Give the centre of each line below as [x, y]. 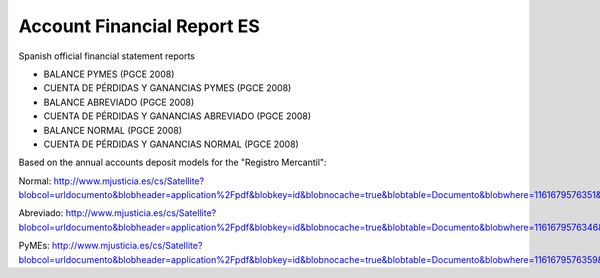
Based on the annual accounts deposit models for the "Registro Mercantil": [172, 162]
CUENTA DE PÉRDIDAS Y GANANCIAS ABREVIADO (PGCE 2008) [177, 116]
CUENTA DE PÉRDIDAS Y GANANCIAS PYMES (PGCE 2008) [167, 88]
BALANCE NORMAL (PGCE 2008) [112, 130]
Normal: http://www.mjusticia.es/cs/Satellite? [111, 181]
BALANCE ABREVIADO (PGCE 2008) [119, 102]
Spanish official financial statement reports [106, 56]
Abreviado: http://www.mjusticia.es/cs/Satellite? [117, 213]
